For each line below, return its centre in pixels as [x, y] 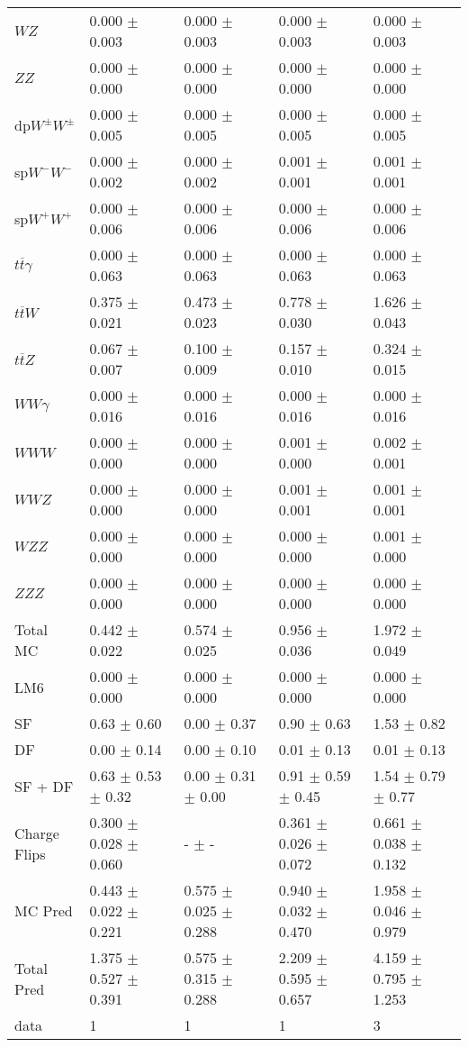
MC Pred [44, 910]
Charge [37, 833]
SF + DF [44, 786]
